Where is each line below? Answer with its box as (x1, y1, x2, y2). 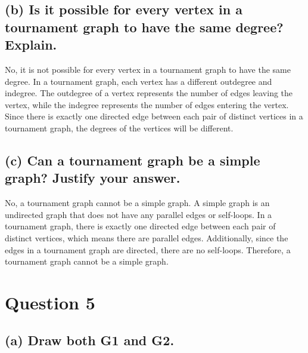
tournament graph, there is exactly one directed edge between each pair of (5, 220, 276, 232)
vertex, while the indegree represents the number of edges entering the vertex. (5, 98, 289, 110)
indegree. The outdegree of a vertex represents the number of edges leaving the (5, 87, 293, 99)
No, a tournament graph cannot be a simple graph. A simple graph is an (5, 197, 270, 209)
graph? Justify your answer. (5, 168, 181, 187)
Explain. (5, 35, 57, 54)
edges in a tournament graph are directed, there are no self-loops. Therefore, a (5, 243, 291, 256)
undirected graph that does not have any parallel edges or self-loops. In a (5, 208, 272, 220)
